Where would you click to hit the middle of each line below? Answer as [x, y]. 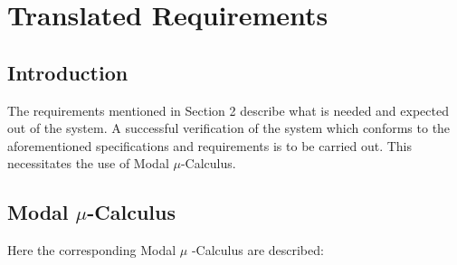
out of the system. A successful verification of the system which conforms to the [229, 128]
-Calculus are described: [257, 250]
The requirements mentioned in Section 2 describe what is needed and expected [228, 110]
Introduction [68, 72]
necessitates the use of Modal [88, 163]
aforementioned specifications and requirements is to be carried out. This [210, 145]
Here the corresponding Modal [92, 250]
